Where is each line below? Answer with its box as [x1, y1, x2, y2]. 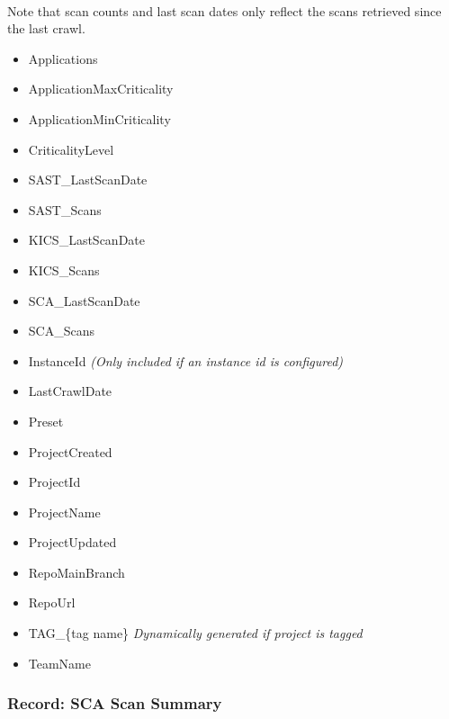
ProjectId [28, 472, 81, 491]
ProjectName [28, 502, 101, 521]
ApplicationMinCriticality [28, 109, 171, 128]
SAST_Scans [28, 200, 102, 219]
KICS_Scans [28, 260, 100, 279]
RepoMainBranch [28, 562, 125, 581]
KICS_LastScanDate [28, 230, 145, 249]
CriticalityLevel [28, 139, 114, 158]
